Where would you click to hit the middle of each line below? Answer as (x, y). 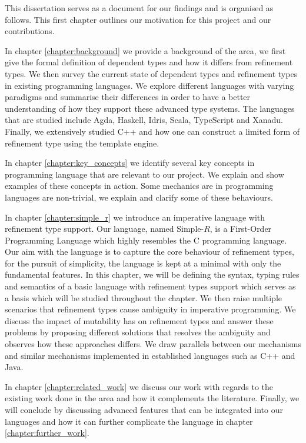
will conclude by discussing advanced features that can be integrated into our (144, 409)
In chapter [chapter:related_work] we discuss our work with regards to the (139, 386)
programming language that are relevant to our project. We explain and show (144, 174)
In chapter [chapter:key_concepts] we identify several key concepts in (130, 163)
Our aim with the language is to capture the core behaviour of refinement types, (149, 252)
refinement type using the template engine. (82, 143)
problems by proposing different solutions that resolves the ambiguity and (138, 332)
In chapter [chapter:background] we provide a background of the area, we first (145, 50)
